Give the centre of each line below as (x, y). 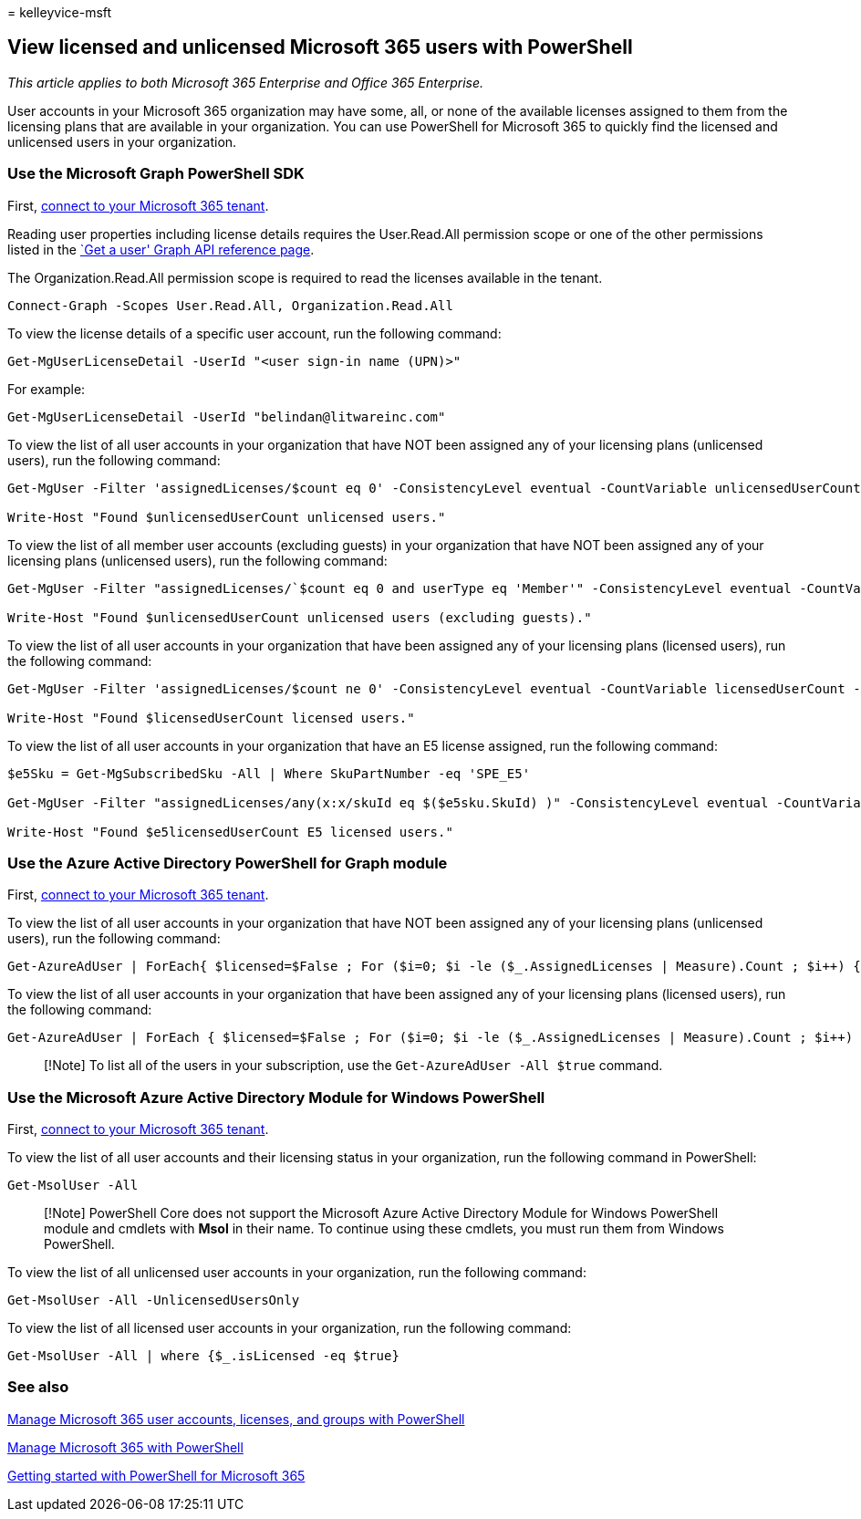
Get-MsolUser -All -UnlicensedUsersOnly (154, 1301)
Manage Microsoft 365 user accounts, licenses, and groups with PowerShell (236, 1419)
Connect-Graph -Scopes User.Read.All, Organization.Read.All (230, 305)
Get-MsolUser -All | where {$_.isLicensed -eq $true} (203, 1356)
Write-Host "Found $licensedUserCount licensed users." (211, 718)
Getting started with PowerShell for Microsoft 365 (156, 1475)
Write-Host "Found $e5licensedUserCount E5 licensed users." (230, 832)
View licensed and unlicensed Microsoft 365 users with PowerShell (320, 47)
